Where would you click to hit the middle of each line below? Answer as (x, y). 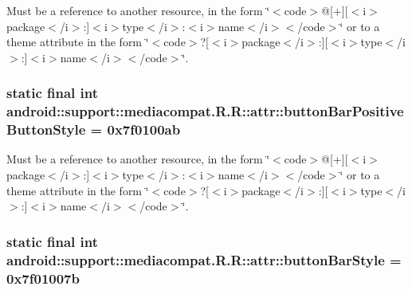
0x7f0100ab (144, 129)
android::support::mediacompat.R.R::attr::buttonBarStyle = (204, 259)
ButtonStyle (46, 129)
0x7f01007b (43, 278)
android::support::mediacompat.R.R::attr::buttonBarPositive (205, 111)
